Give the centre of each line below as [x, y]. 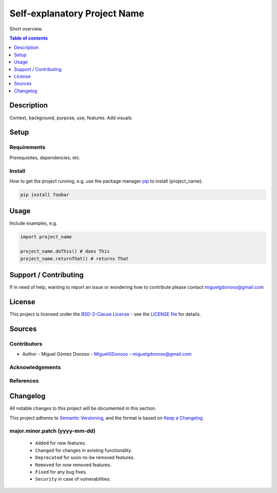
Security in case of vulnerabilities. [73, 479]
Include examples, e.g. [33, 223]
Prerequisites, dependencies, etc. [45, 157]
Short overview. [26, 29]
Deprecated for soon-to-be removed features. [85, 458]
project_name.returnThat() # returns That [74, 259]
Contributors [26, 343]
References [24, 381]
